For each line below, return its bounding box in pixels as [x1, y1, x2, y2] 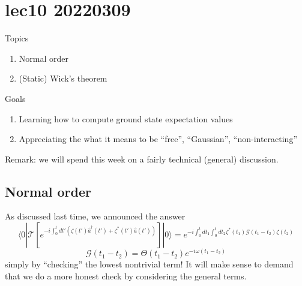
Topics [5, 32, 29, 44]
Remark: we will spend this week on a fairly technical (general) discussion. [5, 152, 279, 165]
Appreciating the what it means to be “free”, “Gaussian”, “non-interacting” [19, 133, 298, 145]
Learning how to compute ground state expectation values [19, 112, 233, 125]
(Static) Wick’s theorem [19, 72, 107, 85]
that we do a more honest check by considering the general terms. [5, 269, 247, 282]
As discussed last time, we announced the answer [5, 210, 186, 222]
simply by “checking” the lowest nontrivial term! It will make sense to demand [5, 258, 294, 270]
